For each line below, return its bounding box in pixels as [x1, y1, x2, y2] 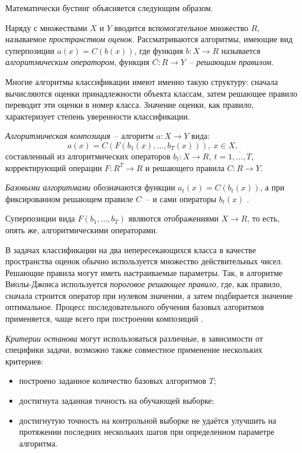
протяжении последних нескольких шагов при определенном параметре [19, 425, 274, 438]
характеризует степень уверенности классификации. [5, 110, 190, 122]
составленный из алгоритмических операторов [5, 149, 171, 162]
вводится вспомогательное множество [114, 21, 249, 33]
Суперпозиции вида [5, 212, 75, 224]
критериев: [5, 355, 43, 367]
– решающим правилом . [189, 56, 274, 68]
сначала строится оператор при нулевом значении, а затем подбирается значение [5, 289, 293, 301]
